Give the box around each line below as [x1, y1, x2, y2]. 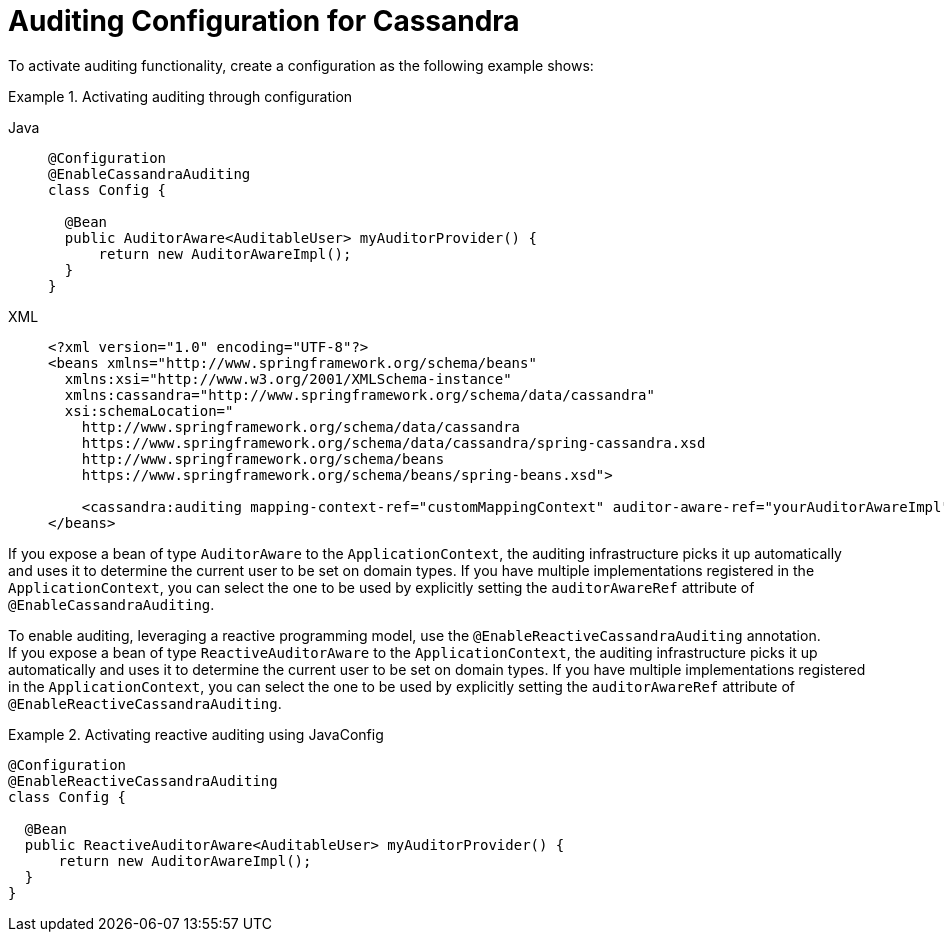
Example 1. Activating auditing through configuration [8, 87, 353, 105]
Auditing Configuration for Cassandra [8, 4, 520, 38]
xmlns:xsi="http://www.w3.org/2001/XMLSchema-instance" [64, 370, 512, 387]
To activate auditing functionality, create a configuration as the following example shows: [8, 56, 594, 74]
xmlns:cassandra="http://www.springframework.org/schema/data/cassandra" [64, 386, 655, 403]
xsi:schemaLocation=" [64, 402, 234, 419]
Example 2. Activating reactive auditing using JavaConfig [8, 725, 384, 743]
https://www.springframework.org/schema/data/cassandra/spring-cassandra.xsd [81, 434, 706, 451]
